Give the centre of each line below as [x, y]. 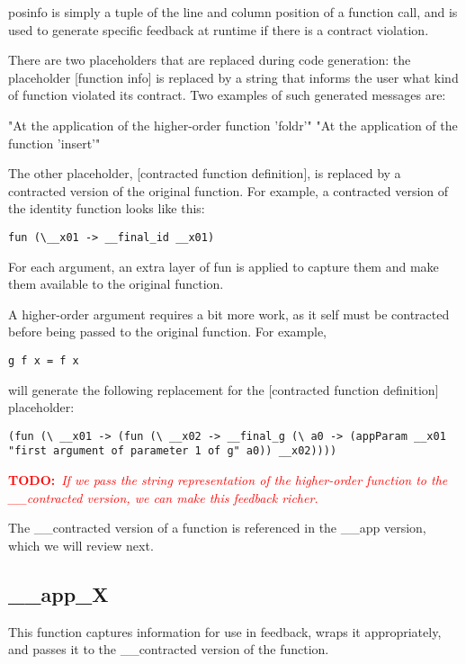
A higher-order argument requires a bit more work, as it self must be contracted [229, 314]
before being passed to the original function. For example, [168, 332]
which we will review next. [81, 545]
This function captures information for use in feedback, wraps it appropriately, [225, 631]
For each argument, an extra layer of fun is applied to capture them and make [224, 266]
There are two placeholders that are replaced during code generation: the [210, 60]
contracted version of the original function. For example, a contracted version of [229, 190]
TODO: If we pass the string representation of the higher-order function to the [228, 480]
